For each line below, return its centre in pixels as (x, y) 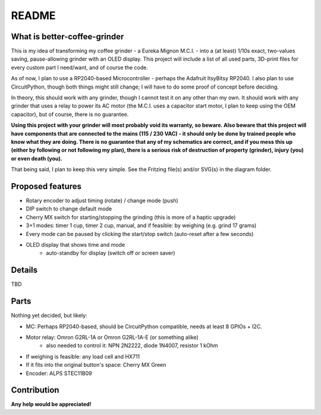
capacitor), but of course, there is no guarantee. (70, 114)
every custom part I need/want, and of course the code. (79, 67)
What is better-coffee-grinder (67, 37)
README (33, 15)
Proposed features (46, 186)
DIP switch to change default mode (69, 209)
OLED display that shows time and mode (75, 245)
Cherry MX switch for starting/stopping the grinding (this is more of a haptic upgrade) (131, 217)
